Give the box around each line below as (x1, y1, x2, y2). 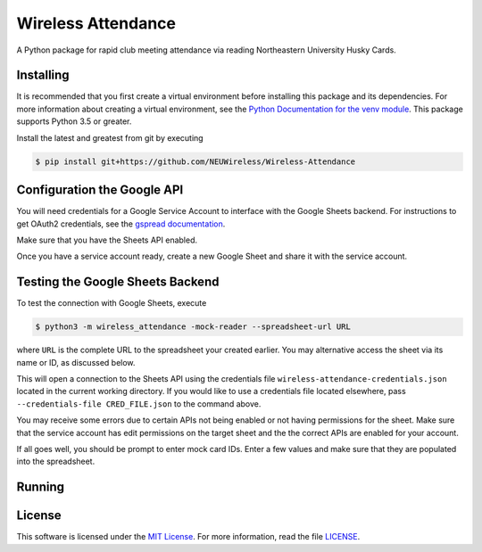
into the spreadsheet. (16, 456, 96, 467)
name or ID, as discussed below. (16, 357, 136, 367)
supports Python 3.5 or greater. (16, 116, 132, 127)
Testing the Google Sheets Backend (16, 275, 220, 290)
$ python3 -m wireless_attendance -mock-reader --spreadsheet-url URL (35, 322, 352, 332)
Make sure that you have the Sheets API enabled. (16, 235, 198, 245)
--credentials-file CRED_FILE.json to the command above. (16, 398, 262, 409)
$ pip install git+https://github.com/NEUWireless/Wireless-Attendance (35, 156, 356, 167)
